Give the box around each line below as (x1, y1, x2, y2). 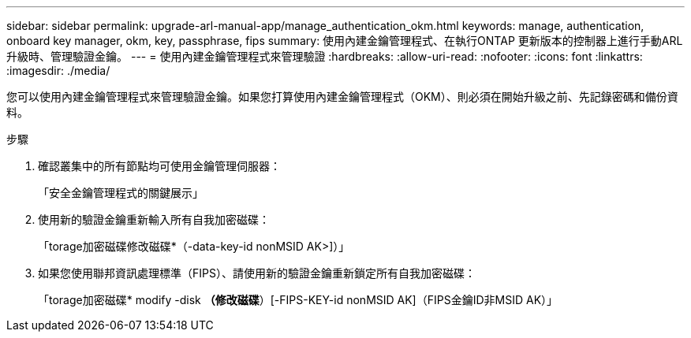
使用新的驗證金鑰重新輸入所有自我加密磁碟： (38, 213, 270, 226)
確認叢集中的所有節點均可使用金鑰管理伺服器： (38, 159, 281, 173)
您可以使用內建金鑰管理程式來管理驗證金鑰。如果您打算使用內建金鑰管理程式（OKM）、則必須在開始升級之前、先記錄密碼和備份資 (6, 90, 678, 103)
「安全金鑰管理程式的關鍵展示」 (38, 186, 204, 199)
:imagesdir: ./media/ (6, 64, 110, 77)
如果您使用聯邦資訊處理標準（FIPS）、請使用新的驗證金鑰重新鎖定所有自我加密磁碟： (38, 266, 476, 280)
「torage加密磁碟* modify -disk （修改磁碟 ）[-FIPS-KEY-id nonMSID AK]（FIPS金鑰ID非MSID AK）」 (38, 293, 558, 306)
